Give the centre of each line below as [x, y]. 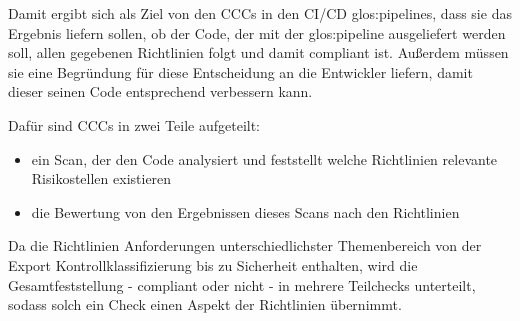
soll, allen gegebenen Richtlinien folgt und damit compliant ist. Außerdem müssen [258, 52]
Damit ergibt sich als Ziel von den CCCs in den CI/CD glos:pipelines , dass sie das [260, 13]
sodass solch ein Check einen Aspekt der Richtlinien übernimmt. [205, 304]
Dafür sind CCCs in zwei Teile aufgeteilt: [134, 124]
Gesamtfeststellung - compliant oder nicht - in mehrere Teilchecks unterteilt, [242, 284]
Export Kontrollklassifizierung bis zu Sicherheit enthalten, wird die [213, 264]
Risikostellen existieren [101, 178]
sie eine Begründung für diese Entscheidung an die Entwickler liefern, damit [240, 71]
